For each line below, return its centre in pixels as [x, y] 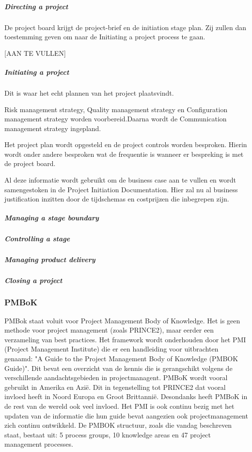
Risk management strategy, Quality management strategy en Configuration [116, 109]
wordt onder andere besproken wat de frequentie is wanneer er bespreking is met [124, 154]
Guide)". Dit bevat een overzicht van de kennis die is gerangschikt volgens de [118, 368]
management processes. [39, 444]
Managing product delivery [50, 259]
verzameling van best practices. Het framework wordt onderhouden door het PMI [125, 339]
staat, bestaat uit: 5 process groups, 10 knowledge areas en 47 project [108, 434]
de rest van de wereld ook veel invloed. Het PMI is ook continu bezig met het [119, 406]
